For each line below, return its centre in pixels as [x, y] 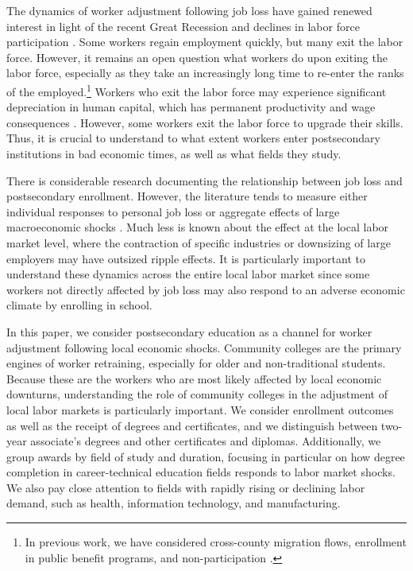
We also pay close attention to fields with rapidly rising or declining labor [186, 487]
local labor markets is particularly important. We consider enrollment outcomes [200, 409]
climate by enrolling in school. [79, 305]
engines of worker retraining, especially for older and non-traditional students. [196, 363]
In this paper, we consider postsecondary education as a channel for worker [189, 331]
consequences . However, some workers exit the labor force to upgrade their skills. [205, 122]
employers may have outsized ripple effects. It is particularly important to [186, 258]
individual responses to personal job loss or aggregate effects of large [173, 211]
